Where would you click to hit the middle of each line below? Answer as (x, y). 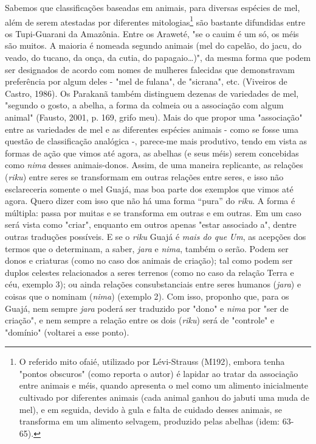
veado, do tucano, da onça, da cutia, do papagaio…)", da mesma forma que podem (158, 58)
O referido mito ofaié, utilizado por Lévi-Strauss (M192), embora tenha (152, 361)
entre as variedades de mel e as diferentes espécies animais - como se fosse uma (152, 129)
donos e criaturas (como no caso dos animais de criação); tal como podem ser (149, 260)
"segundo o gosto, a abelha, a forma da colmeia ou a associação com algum (144, 105)
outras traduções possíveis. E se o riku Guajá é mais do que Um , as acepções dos (156, 236)
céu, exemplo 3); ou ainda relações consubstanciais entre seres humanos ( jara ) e (153, 284)
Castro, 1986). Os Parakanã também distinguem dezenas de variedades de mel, (152, 93)
